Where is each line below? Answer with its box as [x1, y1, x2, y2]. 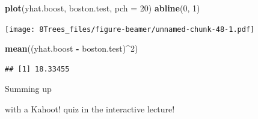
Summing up [5, 82, 52, 95]
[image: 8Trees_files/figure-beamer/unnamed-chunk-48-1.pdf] [5, 25, 255, 34]
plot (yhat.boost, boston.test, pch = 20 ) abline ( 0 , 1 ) [5, 2, 200, 14]
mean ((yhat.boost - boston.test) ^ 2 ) [5, 42, 138, 55]
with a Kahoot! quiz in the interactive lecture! [5, 103, 175, 115]
